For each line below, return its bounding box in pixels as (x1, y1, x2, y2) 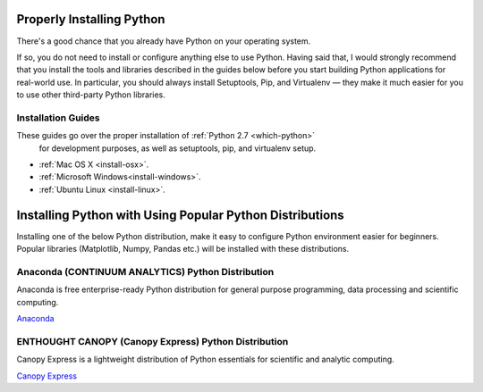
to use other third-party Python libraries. (16, 89, 165, 100)
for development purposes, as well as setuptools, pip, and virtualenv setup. (38, 143, 317, 154)
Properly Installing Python (16, 12, 165, 27)
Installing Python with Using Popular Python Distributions (16, 207, 344, 222)
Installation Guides (16, 112, 100, 124)
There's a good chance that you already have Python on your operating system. (16, 36, 311, 46)
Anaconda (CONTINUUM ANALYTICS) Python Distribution (16, 265, 275, 278)
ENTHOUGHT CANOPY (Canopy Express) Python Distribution (16, 335, 289, 347)
